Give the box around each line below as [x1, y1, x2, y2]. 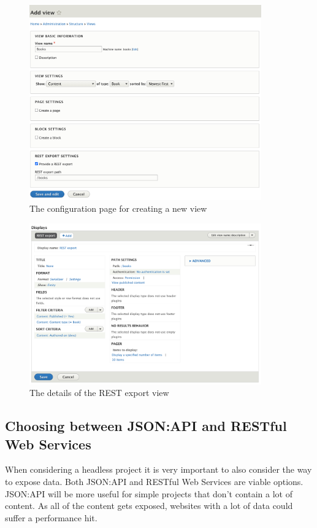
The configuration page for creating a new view [29, 202, 207, 215]
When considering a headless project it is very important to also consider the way [5, 463, 312, 476]
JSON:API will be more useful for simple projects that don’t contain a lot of [5, 487, 292, 500]
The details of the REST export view [29, 386, 169, 399]
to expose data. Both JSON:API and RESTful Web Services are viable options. [5, 475, 304, 487]
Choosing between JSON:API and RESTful [5, 416, 287, 435]
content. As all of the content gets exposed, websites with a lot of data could [5, 499, 293, 512]
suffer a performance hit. [5, 511, 97, 524]
